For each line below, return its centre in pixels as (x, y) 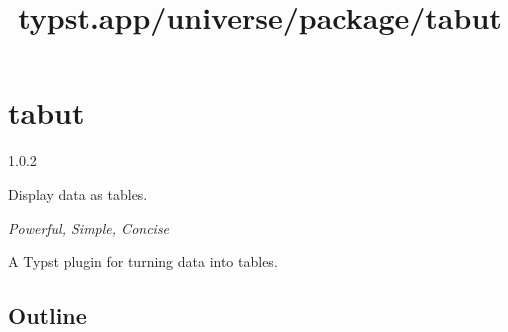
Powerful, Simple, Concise (89, 227)
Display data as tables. (78, 193)
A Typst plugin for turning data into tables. (143, 261)
